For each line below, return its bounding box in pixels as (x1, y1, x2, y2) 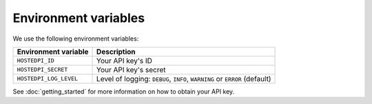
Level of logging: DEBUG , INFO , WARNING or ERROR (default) (96, 74, 271, 83)
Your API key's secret (96, 65, 166, 74)
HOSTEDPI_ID (17, 57, 54, 65)
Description (96, 47, 136, 56)
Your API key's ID (96, 56, 153, 65)
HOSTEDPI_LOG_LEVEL (17, 75, 79, 83)
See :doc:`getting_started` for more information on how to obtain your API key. (12, 87, 235, 96)
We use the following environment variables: (12, 34, 139, 43)
